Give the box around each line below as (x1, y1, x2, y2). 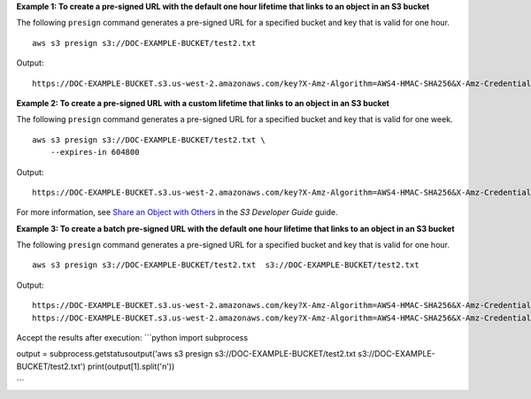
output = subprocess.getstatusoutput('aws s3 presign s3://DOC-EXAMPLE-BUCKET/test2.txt (16, 349, 357, 359)
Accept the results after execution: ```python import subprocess (16, 333, 248, 343)
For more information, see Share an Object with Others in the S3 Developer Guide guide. (16, 207, 338, 218)
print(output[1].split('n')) (87, 361, 175, 372)
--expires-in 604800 (50, 147, 140, 157)
